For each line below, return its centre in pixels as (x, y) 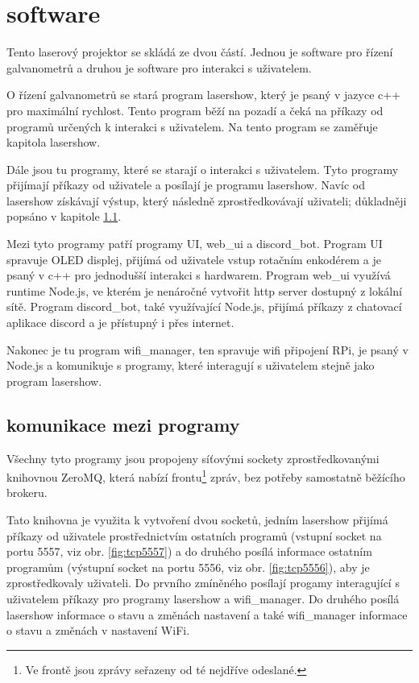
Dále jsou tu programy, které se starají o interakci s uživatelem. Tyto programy (203, 169)
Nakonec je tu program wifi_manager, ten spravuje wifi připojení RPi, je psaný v (207, 349)
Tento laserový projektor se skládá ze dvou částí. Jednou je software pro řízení (200, 52)
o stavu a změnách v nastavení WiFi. (98, 630)
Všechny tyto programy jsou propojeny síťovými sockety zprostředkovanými (193, 458)
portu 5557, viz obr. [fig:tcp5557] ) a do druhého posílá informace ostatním (189, 551)
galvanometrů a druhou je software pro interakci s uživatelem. (159, 67)
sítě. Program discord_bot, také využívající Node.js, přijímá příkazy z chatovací (204, 306)
